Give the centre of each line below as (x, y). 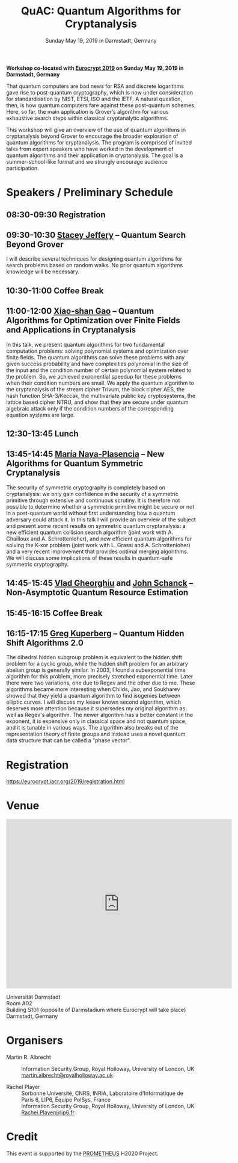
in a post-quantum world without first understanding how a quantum (91, 513)
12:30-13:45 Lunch (43, 434)
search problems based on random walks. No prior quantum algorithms (95, 265)
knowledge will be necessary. (43, 271)
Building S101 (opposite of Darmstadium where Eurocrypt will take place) (96, 1010)
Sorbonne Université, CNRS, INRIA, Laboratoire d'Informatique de (102, 1093)
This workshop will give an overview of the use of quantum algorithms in (96, 129)
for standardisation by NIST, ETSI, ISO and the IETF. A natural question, (94, 99)
